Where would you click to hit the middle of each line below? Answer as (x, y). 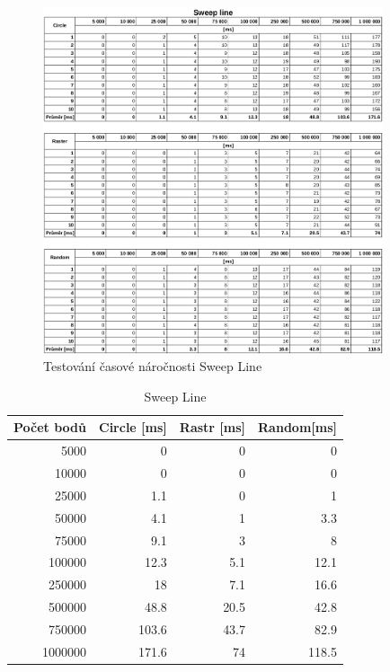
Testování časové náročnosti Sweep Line (153, 366)
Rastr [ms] (213, 427)
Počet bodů (50, 427)
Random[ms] (297, 427)
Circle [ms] (133, 427)
